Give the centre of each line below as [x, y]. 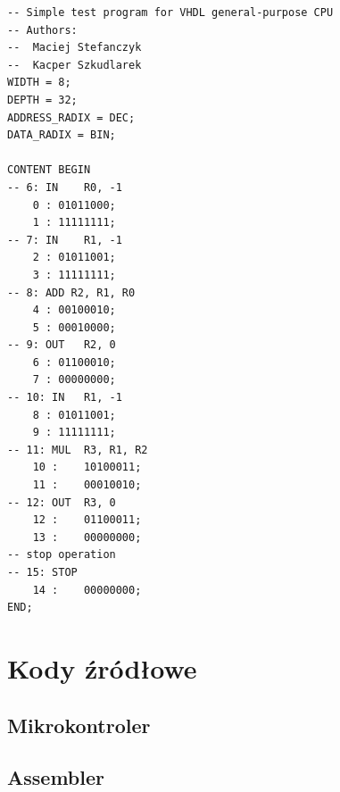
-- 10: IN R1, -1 [65, 398]
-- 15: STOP [42, 572]
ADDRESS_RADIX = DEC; [71, 117]
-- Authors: [42, 30]
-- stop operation [62, 555]
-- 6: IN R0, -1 [65, 187]
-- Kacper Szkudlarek [75, 65]
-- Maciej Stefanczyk [75, 48]
